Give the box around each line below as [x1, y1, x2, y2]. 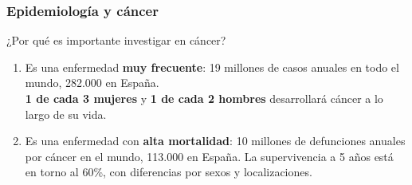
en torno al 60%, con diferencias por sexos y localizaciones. [25, 163, 312, 180]
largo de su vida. [25, 105, 107, 122]
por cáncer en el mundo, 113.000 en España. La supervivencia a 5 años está [25, 148, 394, 164]
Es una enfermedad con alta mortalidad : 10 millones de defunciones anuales [25, 132, 406, 149]
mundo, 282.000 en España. [25, 74, 159, 91]
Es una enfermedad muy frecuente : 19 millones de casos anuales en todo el [25, 58, 399, 75]
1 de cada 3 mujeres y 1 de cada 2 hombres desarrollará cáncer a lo [25, 90, 383, 106]
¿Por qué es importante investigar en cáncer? [6, 32, 226, 49]
